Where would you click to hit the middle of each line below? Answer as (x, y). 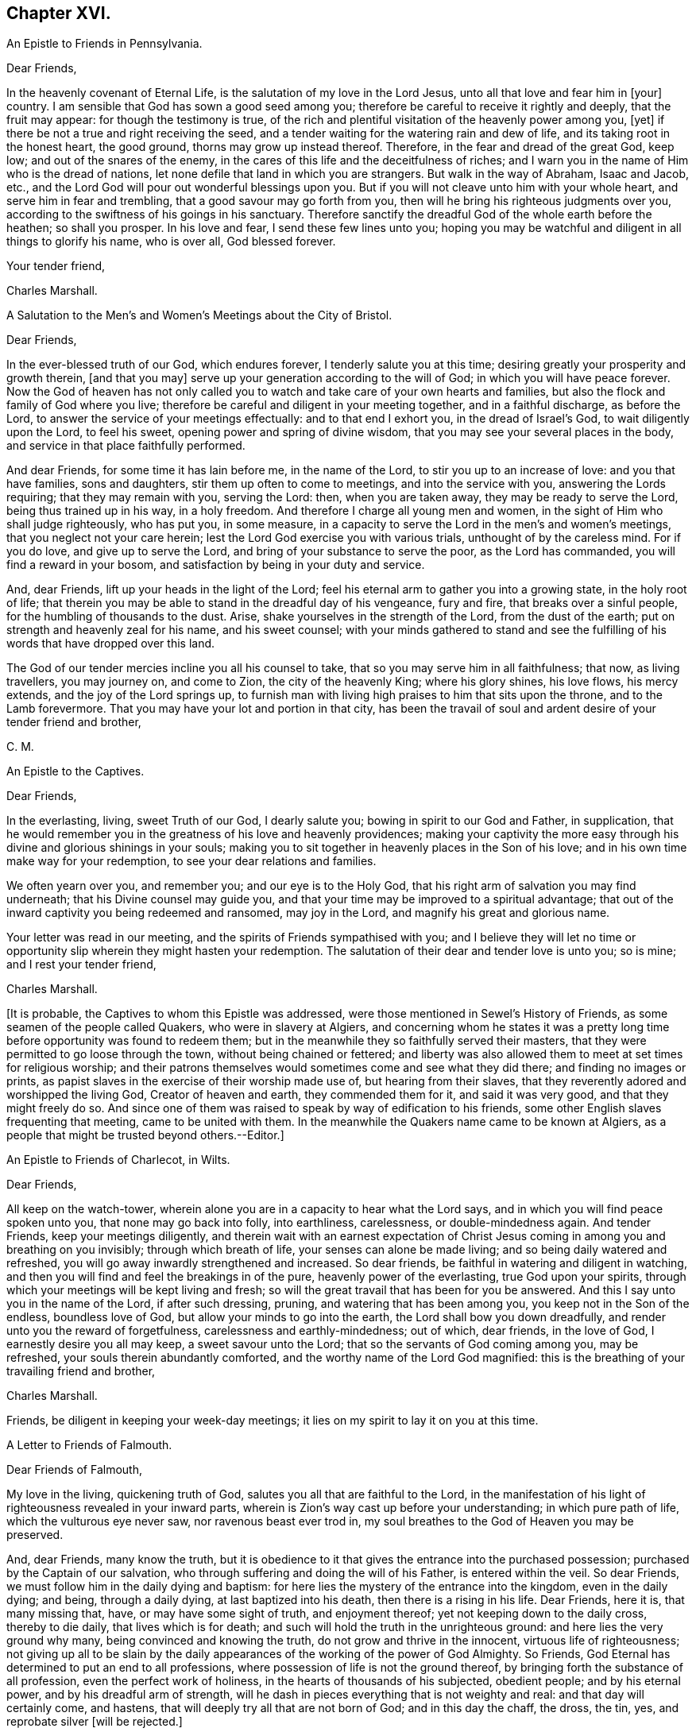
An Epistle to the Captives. (75, 771)
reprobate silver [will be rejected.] (95, 1722)
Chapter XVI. (59, 13)
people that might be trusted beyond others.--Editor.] (145, 1135)
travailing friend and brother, (81, 1371)
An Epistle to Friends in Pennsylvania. (104, 44)
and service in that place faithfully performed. (126, 446)
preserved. (35, 1535)
